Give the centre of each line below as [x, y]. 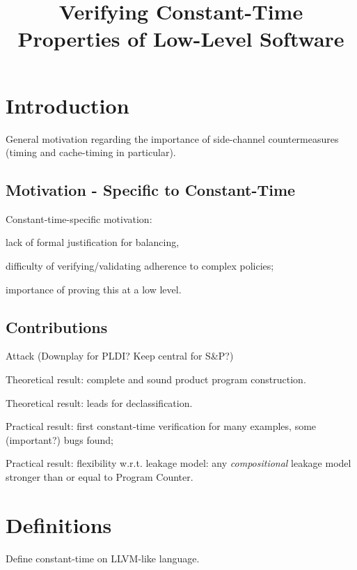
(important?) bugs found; [59, 439]
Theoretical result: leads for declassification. [99, 402]
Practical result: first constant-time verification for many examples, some [161, 426]
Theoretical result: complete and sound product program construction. [156, 379]
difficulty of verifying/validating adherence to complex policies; [140, 266]
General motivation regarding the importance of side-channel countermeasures [172, 138]
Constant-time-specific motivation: [79, 218]
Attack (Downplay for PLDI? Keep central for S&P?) [120, 356]
